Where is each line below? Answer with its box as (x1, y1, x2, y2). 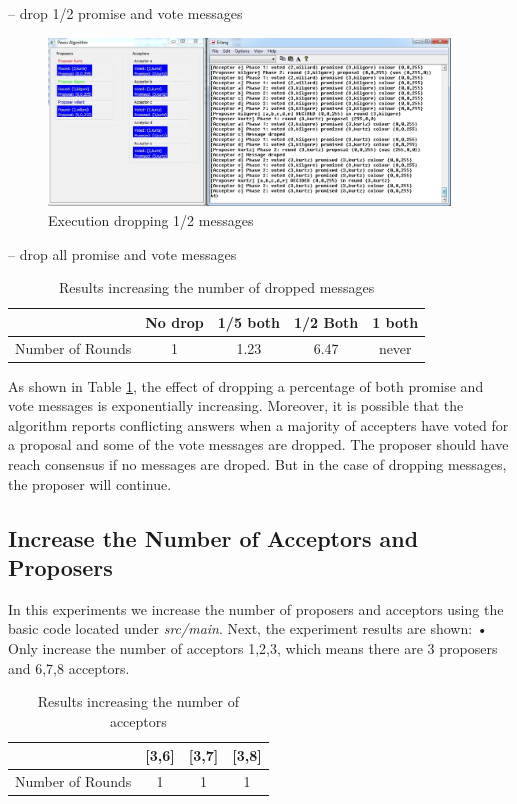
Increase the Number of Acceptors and (8, 522, 419, 553)
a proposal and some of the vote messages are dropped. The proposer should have (8, 434, 509, 455)
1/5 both (217, 311, 280, 332)
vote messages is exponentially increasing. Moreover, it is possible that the (8, 395, 464, 416)
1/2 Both (293, 311, 359, 332)
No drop (145, 311, 204, 332)
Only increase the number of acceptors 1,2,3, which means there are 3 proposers (8, 637, 498, 658)
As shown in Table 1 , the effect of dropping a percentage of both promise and (8, 375, 484, 396)
